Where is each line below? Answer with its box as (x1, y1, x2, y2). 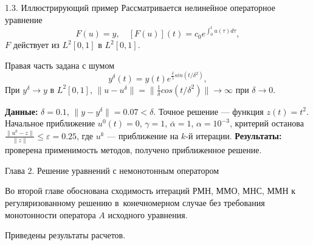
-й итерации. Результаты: (185, 129, 282, 142)
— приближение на (107, 129, 179, 142)
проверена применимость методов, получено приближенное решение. (5, 143, 262, 156)
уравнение (5, 13, 43, 26)
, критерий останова (229, 117, 304, 129)
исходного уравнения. (108, 208, 188, 221)
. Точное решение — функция (153, 105, 264, 117)
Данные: (5, 105, 38, 117)
